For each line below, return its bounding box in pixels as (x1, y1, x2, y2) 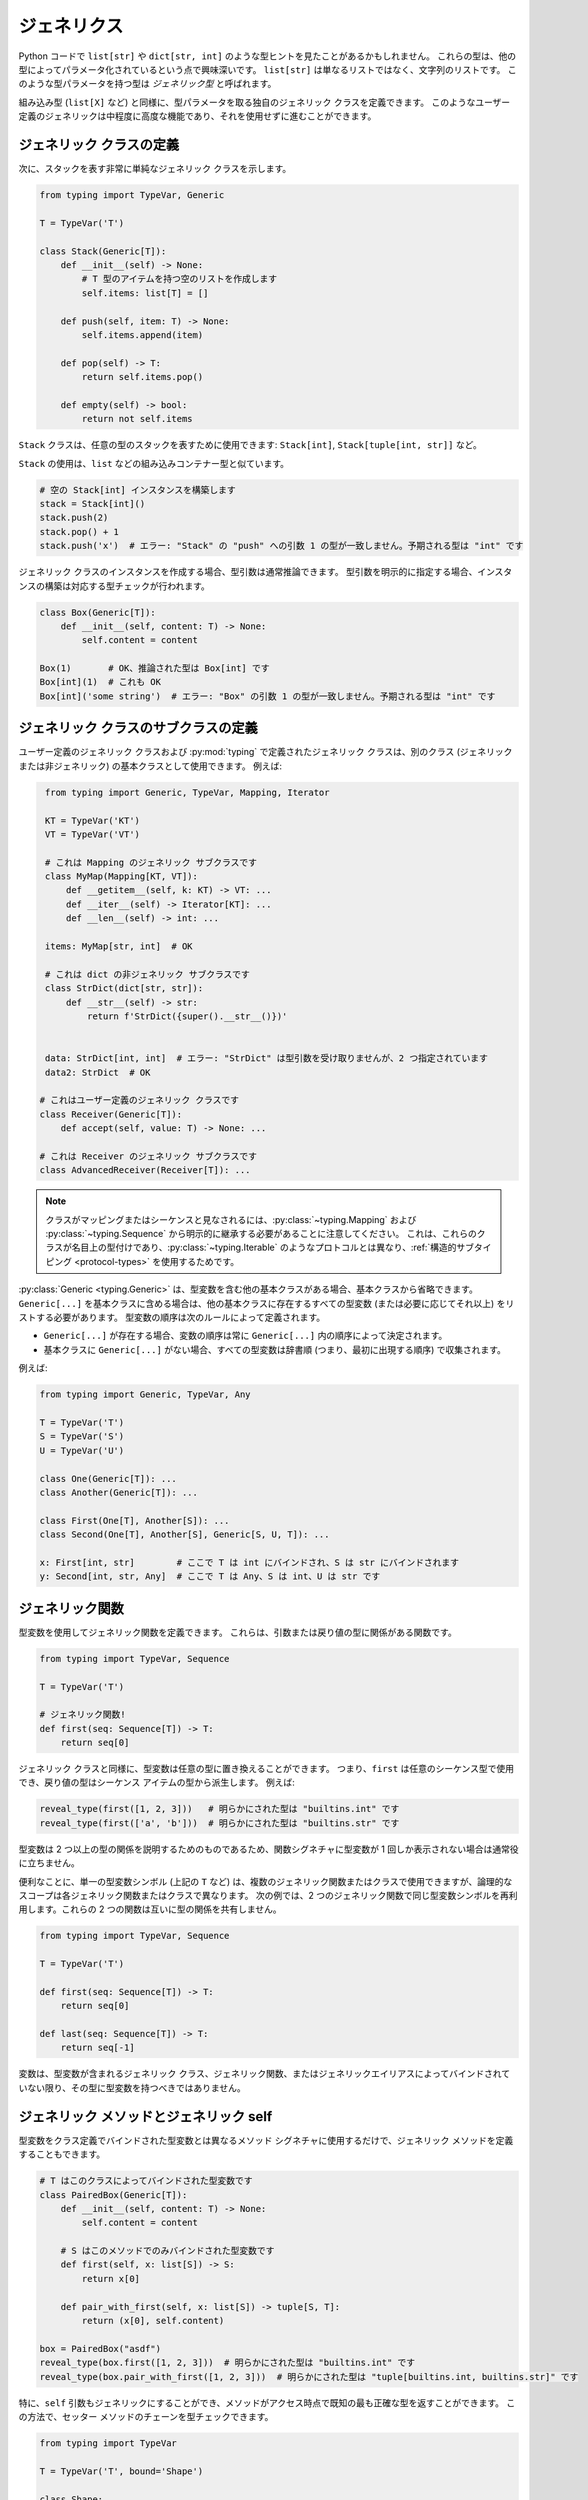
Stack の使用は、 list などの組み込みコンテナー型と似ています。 (18, 457, 290, 469)
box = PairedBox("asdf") (39, 2343, 162, 2354)
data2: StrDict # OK (45, 1066, 151, 1078)
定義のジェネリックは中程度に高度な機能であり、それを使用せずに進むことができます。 (18, 110, 377, 122)
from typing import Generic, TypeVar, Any (39, 1389, 251, 1400)
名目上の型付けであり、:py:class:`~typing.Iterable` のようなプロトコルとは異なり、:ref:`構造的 (71, 1241, 457, 1254)
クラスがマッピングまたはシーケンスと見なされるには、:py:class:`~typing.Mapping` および (45, 1213, 417, 1225)
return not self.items (81, 413, 194, 425)
